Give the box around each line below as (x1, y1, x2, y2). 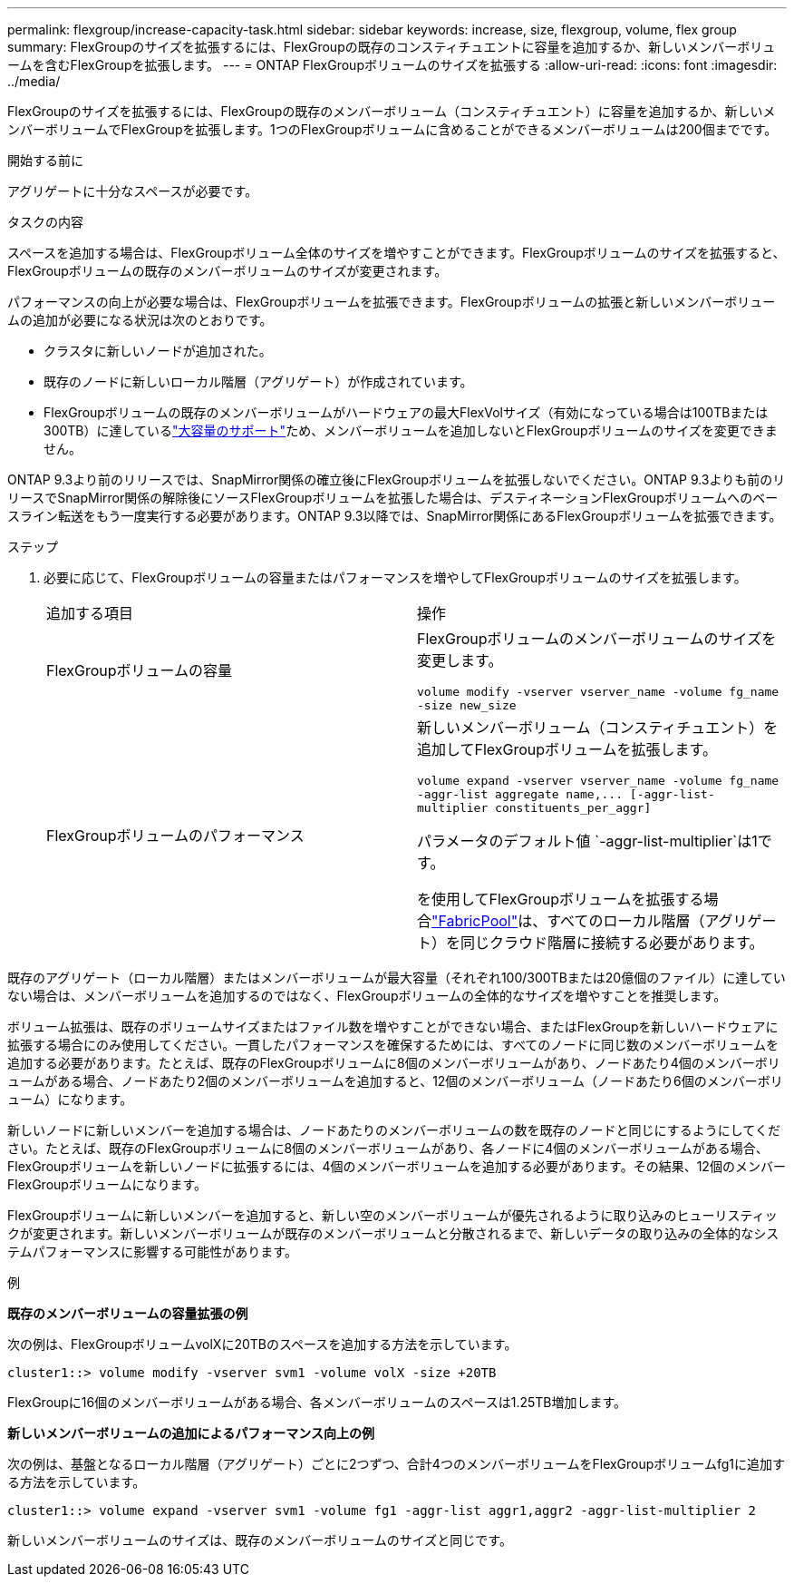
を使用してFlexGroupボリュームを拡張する (417, 890, 704, 908)
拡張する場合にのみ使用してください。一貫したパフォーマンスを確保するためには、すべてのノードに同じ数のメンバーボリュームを (7, 1037, 779, 1052)
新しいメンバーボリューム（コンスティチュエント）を (417, 719, 779, 737)
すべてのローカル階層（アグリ (547, 912, 748, 930)
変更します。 (417, 651, 503, 670)
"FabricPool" (431, 912, 518, 930)
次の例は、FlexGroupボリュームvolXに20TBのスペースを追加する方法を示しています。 (7, 1336, 518, 1352)
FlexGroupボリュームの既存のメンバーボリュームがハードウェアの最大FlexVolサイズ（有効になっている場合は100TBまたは (44, 405, 769, 420)
